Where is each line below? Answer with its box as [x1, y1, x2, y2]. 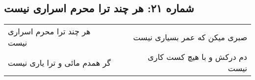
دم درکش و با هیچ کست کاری [148, 51, 247, 63]
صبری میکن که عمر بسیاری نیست [133, 31, 247, 43]
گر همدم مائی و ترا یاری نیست [8, 56, 111, 68]
